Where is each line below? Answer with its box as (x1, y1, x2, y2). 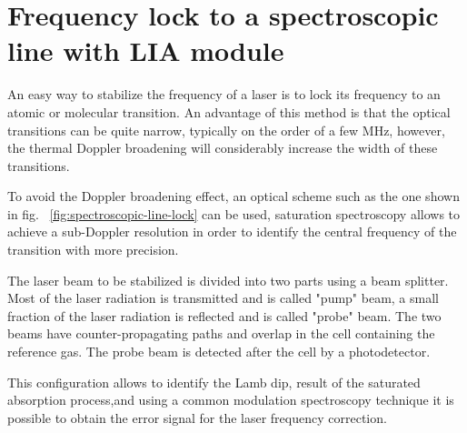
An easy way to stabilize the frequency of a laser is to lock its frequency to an (7, 85, 441, 104)
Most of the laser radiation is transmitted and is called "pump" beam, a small (7, 288, 439, 307)
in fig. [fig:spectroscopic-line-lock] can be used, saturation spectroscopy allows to (7, 204, 461, 223)
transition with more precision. (7, 240, 179, 259)
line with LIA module (7, 32, 284, 69)
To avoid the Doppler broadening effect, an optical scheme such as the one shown (7, 186, 460, 206)
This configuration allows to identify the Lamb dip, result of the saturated (7, 372, 421, 391)
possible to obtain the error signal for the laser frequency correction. (7, 408, 387, 427)
